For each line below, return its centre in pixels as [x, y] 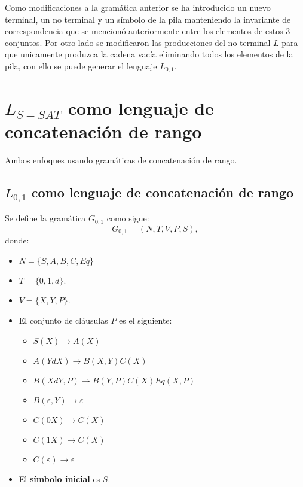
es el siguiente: [146, 320]
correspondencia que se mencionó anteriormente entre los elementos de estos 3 [148, 31]
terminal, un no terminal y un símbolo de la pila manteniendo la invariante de [148, 19]
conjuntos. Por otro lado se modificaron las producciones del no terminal [138, 42]
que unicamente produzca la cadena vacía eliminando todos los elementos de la [149, 54]
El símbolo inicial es [59, 478]
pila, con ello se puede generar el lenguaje [81, 66]
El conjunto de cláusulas [63, 320]
